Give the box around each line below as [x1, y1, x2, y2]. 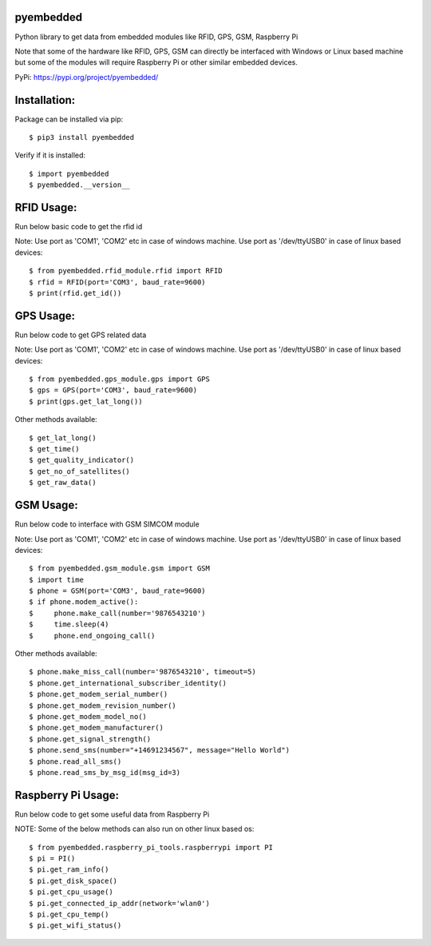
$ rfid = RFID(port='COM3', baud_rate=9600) [29, 277, 207, 287]
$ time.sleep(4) [29, 620, 109, 629]
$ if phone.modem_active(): [29, 598, 139, 606]
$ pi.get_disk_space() [29, 876, 118, 885]
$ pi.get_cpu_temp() [29, 909, 109, 919]
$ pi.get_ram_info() [29, 865, 109, 874]
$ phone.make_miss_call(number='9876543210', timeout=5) [29, 667, 257, 677]
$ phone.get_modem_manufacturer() [29, 723, 164, 733]
